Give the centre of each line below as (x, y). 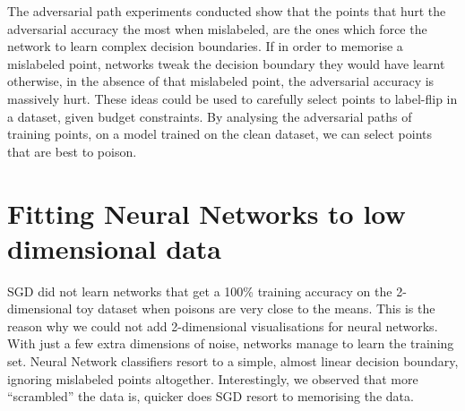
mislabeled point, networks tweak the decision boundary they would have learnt (226, 63)
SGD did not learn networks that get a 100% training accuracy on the (200, 291)
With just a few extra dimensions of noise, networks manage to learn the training (231, 343)
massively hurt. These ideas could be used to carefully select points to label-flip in (232, 98)
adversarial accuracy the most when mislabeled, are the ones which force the (217, 28)
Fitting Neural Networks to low (207, 213)
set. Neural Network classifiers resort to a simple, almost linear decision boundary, (233, 361)
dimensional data (114, 248)
